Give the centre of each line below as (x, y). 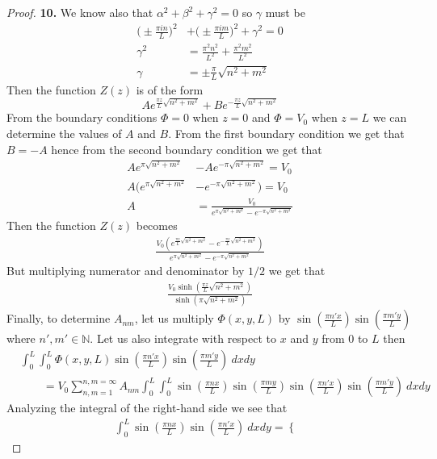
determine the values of (64, 133)
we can (390, 117)
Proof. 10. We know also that (80, 12)
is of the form (170, 89)
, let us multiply (174, 318)
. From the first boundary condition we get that (286, 133)
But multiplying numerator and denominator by (126, 271)
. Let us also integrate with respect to (183, 338)
